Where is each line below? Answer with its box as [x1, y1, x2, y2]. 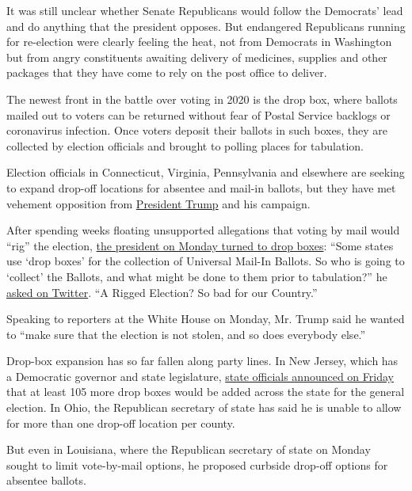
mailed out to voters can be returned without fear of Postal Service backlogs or [6, 106, 391, 123]
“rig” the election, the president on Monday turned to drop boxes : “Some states [6, 237, 394, 253]
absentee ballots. [6, 472, 86, 489]
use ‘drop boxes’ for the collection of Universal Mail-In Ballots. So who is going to [6, 253, 405, 269]
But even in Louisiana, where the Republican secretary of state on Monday [6, 441, 371, 458]
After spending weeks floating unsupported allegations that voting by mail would [6, 222, 400, 238]
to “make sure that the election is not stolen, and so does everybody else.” [6, 325, 366, 342]
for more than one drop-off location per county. [6, 414, 235, 431]
